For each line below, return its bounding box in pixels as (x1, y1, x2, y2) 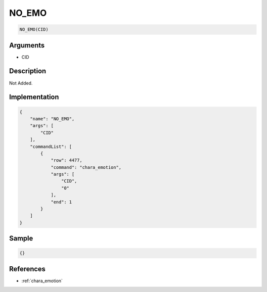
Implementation (9, 93, 59, 101)
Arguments (9, 41, 45, 49)
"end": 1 (50, 199, 72, 205)
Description (9, 67, 46, 75)
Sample (9, 234, 33, 243)
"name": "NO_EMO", (30, 116, 75, 121)
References (9, 265, 45, 273)
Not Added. (9, 80, 33, 86)
